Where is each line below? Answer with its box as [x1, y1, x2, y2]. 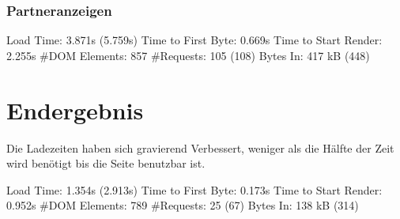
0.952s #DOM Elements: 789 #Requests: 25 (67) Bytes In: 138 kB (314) [6, 197, 359, 213]
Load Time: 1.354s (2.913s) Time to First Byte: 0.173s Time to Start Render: [6, 181, 383, 198]
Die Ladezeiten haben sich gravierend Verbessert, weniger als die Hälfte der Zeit [6, 139, 394, 156]
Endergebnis [6, 93, 144, 126]
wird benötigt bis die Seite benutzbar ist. [6, 155, 206, 172]
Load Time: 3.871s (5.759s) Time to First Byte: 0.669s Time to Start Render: [6, 32, 383, 48]
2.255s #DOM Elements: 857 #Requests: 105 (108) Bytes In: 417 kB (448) [6, 47, 370, 63]
